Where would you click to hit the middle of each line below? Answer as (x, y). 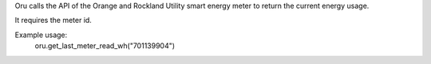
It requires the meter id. (53, 21)
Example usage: (41, 35)
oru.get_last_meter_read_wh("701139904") (105, 46)
